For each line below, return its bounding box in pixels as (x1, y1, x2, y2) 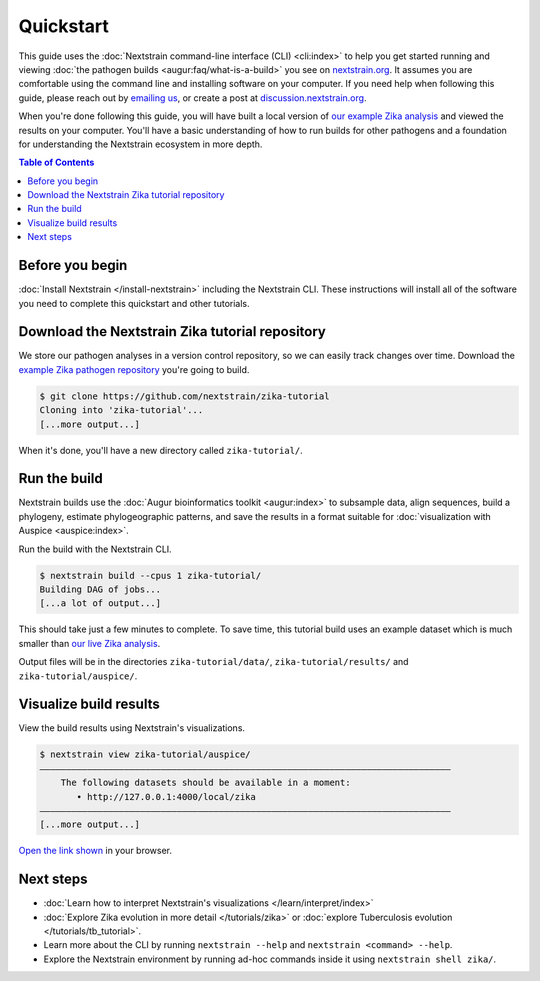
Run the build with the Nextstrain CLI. (18, 543, 172, 555)
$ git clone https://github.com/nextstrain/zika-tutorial (39, 390, 330, 402)
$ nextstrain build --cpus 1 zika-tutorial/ (39, 570, 262, 581)
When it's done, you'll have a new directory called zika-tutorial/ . (18, 444, 304, 456)
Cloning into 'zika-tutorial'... (39, 405, 204, 416)
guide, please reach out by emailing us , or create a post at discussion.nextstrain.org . (18, 91, 367, 104)
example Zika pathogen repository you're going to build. (18, 363, 250, 375)
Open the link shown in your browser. (18, 845, 173, 857)
